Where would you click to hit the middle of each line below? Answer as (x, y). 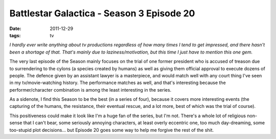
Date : (15, 29)
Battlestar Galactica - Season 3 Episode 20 (102, 13)
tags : (15, 35)
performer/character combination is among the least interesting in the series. (90, 90)
